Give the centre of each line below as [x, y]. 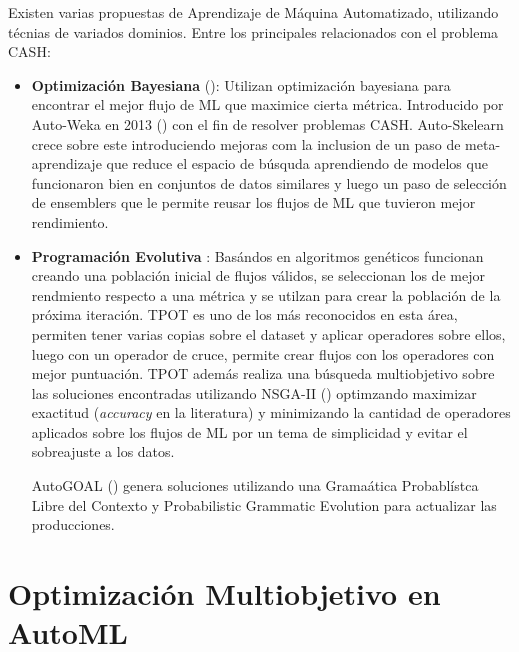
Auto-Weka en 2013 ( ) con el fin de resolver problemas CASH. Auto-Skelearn [267, 123]
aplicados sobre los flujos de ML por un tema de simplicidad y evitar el [249, 431]
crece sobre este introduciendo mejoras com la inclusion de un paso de [246, 143]
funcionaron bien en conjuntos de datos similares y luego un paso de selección [269, 182]
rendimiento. [70, 221]
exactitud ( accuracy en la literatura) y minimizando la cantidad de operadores [271, 412]
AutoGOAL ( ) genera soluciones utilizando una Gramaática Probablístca [255, 485]
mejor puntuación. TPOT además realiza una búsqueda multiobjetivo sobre [263, 373]
